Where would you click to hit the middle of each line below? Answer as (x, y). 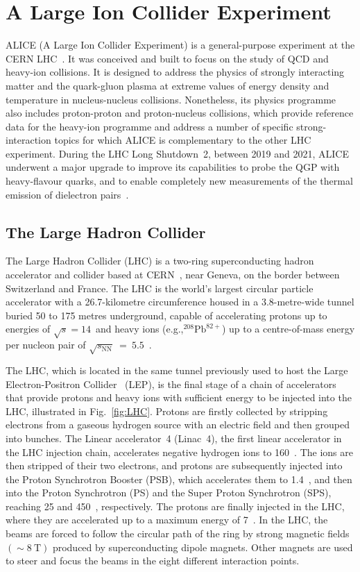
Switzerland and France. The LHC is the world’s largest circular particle (160, 288)
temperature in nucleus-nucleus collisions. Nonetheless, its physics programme (171, 99)
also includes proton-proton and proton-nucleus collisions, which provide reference (180, 113)
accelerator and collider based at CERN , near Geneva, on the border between (173, 275)
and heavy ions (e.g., (139, 329)
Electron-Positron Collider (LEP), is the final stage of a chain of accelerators (171, 384)
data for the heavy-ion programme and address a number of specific (149, 126)
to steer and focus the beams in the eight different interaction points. (153, 561)
